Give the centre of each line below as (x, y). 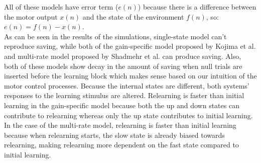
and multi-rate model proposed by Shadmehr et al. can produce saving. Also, (123, 56)
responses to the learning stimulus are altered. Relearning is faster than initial (124, 95)
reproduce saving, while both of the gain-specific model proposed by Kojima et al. (130, 46)
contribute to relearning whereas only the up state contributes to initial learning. (128, 115)
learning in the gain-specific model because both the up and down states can (122, 105)
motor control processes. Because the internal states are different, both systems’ (127, 85)
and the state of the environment (133, 16)
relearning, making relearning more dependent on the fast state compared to (121, 145)
